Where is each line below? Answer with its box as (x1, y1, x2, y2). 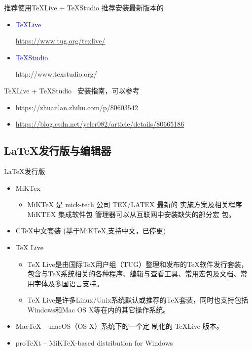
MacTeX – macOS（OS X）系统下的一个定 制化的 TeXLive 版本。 (15, 321, 223, 331)
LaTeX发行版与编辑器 (4, 143, 111, 158)
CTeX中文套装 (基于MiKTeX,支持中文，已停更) (15, 225, 166, 236)
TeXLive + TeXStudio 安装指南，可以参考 (4, 85, 140, 95)
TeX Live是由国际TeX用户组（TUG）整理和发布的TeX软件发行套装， (27, 259, 248, 269)
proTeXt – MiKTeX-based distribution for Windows (15, 338, 173, 348)
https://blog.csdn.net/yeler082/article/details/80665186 (15, 119, 184, 129)
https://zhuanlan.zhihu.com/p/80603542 (15, 102, 138, 112)
